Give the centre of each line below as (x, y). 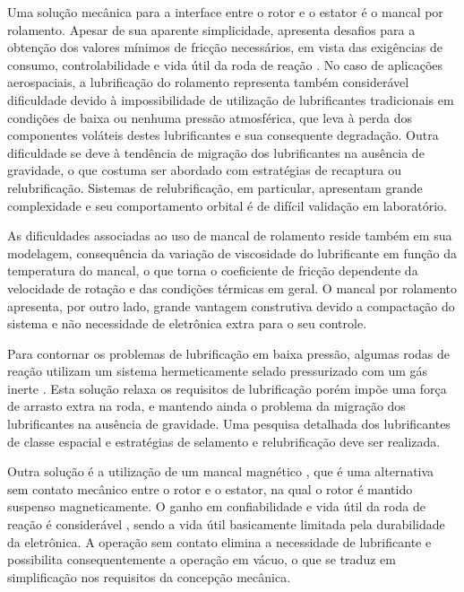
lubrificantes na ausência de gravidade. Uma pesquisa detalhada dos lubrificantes (229, 424)
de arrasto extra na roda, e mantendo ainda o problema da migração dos (206, 406)
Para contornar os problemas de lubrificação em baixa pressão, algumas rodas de (229, 353)
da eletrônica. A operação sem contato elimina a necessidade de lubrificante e (219, 541)
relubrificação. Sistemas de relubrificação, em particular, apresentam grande (215, 187)
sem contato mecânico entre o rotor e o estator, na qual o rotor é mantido (210, 488)
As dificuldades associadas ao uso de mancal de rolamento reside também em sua (230, 235)
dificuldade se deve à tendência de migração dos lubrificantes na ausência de (216, 152)
